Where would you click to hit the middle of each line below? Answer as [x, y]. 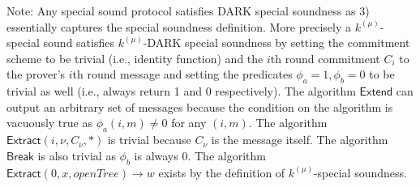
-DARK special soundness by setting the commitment [276, 42]
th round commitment [325, 58]
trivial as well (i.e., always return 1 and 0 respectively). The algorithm [181, 91]
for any [189, 123]
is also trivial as [77, 155]
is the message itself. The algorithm [300, 140]
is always [156, 155]
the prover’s [36, 74]
